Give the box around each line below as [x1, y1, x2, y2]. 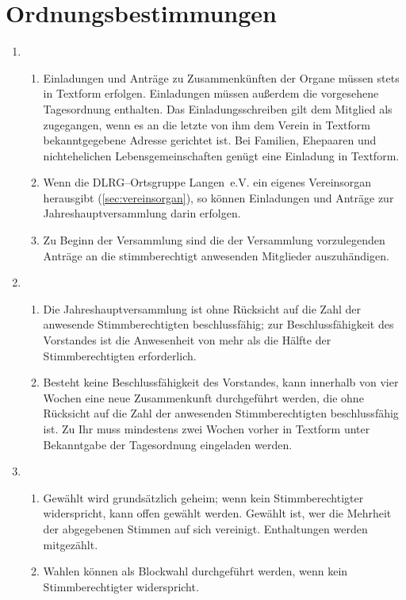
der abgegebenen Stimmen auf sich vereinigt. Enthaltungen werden [43, 520, 368, 537]
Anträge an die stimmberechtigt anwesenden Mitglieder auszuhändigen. [43, 247, 389, 263]
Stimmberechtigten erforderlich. [43, 347, 197, 363]
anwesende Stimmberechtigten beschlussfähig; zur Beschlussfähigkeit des [43, 316, 394, 333]
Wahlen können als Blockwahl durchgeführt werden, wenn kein [43, 563, 348, 579]
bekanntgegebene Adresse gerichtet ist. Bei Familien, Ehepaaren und [43, 132, 377, 148]
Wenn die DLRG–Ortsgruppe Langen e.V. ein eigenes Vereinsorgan [43, 174, 372, 190]
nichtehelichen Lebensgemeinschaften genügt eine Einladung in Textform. [43, 147, 400, 163]
